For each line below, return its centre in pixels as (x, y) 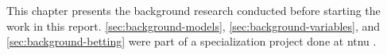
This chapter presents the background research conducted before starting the (193, 10)
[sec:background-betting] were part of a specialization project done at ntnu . (192, 41)
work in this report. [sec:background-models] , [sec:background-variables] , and (193, 26)
